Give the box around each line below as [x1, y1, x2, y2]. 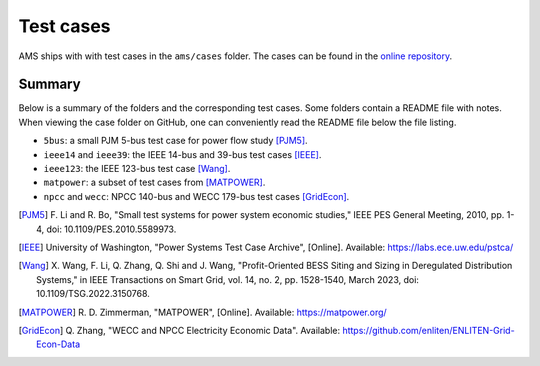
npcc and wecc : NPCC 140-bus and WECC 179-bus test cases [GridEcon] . [43, 190, 350, 202]
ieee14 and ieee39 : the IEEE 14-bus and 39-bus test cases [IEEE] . [43, 148, 322, 160]
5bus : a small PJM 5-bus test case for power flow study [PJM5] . [43, 135, 309, 147]
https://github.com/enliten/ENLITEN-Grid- [341, 324, 515, 336]
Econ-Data [36, 338, 80, 350]
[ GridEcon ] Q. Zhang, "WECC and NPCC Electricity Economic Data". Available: [18, 324, 340, 336]
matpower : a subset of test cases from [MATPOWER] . [43, 176, 266, 189]
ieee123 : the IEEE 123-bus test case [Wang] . [43, 163, 231, 175]
